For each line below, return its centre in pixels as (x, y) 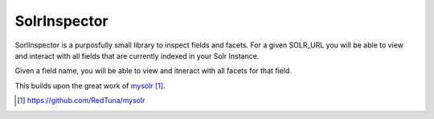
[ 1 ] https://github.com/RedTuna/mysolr (81, 101)
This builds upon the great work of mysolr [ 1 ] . (90, 85)
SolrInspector (61, 21)
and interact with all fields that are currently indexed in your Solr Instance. (137, 55)
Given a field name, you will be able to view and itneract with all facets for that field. (154, 71)
